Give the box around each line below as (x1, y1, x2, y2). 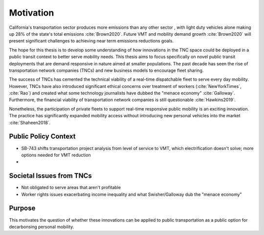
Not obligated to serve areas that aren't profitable (21, 185, 121, 191)
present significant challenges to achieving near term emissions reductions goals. (9, 38, 174, 44)
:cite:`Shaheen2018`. (9, 120, 51, 126)
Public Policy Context (9, 132, 76, 141)
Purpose (9, 204, 36, 213)
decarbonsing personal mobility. (9, 224, 74, 230)
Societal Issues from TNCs (9, 171, 92, 180)
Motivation (9, 7, 54, 18)
